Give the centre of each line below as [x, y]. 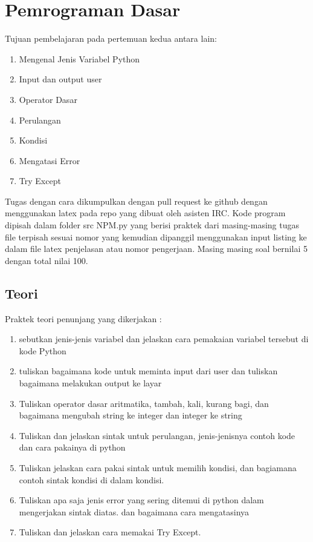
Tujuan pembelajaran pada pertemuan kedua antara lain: [111, 38]
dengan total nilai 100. [47, 260]
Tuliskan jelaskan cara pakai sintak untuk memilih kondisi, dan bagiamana [158, 467]
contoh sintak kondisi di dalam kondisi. [92, 479]
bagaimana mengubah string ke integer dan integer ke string [131, 415]
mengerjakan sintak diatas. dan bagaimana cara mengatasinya [134, 511]
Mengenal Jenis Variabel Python [79, 58]
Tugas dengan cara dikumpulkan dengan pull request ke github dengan [136, 201]
